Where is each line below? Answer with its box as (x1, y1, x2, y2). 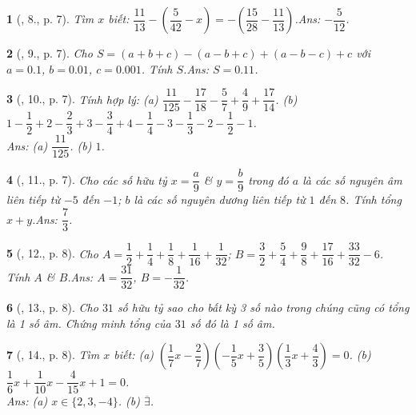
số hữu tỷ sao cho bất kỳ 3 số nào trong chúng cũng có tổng (117, 299, 410, 316)
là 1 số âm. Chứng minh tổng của (6, 314, 171, 331)
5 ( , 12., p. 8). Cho (6, 245, 98, 261)
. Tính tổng (346, 191, 402, 208)
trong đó (248, 171, 289, 188)
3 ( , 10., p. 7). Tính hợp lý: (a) (6, 90, 158, 107)
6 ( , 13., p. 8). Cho (6, 299, 98, 316)
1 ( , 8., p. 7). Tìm (6, 10, 94, 26)
